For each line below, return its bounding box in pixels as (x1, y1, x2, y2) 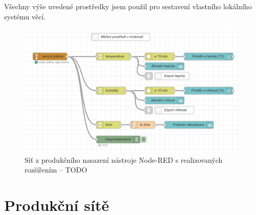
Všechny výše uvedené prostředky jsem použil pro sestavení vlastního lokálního (4, 1, 252, 11)
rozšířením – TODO (25, 164, 88, 175)
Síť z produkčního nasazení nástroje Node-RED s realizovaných (25, 154, 223, 165)
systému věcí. (4, 11, 46, 21)
